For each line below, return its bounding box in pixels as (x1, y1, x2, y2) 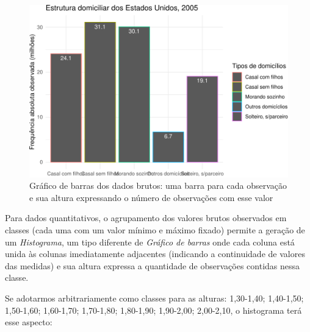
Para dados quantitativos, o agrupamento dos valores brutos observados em (5, 211, 287, 224)
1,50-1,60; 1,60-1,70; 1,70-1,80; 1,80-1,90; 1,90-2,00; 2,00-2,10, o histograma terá (5, 303, 302, 316)
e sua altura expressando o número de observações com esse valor (29, 191, 273, 203)
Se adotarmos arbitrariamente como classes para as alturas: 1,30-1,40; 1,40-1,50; (5, 292, 304, 304)
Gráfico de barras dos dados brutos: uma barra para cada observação (29, 179, 287, 192)
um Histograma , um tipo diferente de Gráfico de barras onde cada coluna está (5, 235, 295, 248)
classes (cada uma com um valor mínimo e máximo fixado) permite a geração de (5, 224, 305, 236)
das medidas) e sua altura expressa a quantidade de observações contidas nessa (5, 259, 300, 272)
